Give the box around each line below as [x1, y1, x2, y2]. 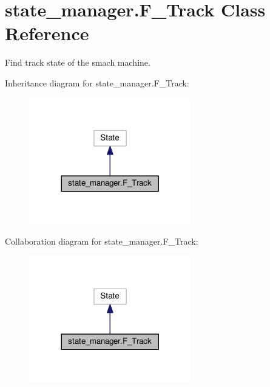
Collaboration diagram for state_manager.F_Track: [5, 234, 198, 247]
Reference [5, 21, 89, 46]
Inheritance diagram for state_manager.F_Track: [5, 76, 189, 89]
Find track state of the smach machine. [5, 56, 150, 69]
